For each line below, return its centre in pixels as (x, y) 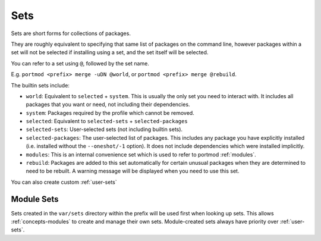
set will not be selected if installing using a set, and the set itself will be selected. (110, 52)
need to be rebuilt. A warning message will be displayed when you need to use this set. (133, 171)
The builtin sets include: (40, 85)
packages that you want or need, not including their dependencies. (108, 105)
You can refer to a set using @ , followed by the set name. (80, 63)
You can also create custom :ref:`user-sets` (64, 182)
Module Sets (35, 199)
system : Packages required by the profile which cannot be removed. (110, 112)
